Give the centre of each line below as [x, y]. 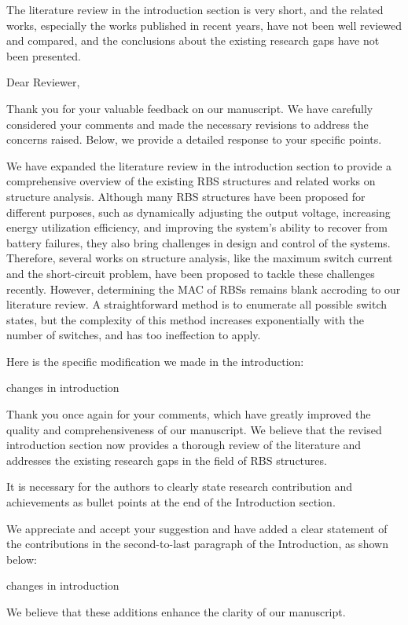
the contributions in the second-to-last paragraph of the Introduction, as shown [197, 544]
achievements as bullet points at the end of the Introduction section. [171, 502]
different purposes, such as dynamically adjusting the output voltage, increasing [198, 212]
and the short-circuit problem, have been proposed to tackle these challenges [191, 273]
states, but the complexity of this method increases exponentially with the [186, 319]
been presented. [44, 55]
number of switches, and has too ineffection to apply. [134, 335]
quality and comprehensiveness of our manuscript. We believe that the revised [194, 429]
